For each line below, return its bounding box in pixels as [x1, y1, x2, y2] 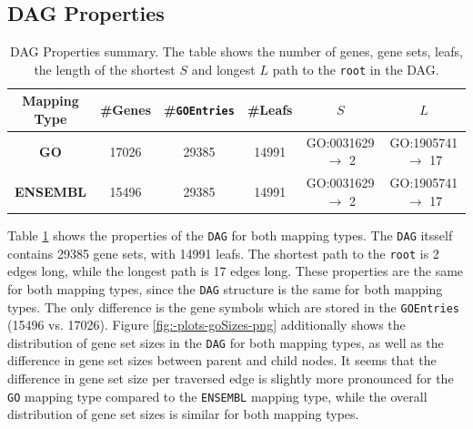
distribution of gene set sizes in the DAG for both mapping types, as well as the [7, 332, 444, 352]
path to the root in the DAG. [272, 59, 439, 78]
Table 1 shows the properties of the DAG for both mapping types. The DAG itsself [7, 226, 453, 245]
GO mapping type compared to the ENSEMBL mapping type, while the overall [7, 386, 428, 405]
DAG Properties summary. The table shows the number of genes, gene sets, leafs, [10, 42, 463, 61]
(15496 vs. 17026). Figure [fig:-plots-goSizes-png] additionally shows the [7, 315, 406, 334]
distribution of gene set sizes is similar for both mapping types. [7, 404, 359, 424]
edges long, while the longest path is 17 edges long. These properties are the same [7, 261, 464, 281]
